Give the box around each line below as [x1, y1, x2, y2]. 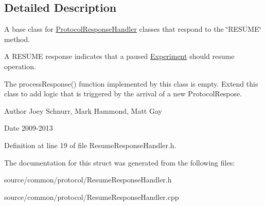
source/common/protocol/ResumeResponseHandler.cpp [4, 191, 179, 202]
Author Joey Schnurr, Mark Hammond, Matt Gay [4, 105, 162, 116]
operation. [4, 60, 36, 71]
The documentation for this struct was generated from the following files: [4, 157, 235, 168]
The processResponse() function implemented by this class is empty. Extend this [4, 78, 258, 89]
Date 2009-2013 [4, 122, 53, 133]
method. [4, 33, 30, 44]
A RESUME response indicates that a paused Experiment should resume [4, 51, 235, 61]
